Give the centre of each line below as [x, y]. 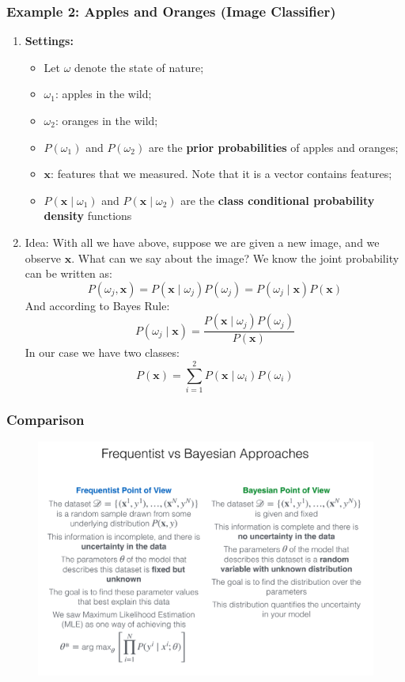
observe [43, 258]
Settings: [49, 41]
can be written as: [68, 273]
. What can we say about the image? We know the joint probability [235, 258]
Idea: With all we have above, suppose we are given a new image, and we [202, 242]
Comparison [45, 420]
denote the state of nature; [139, 67]
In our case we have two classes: [102, 352]
